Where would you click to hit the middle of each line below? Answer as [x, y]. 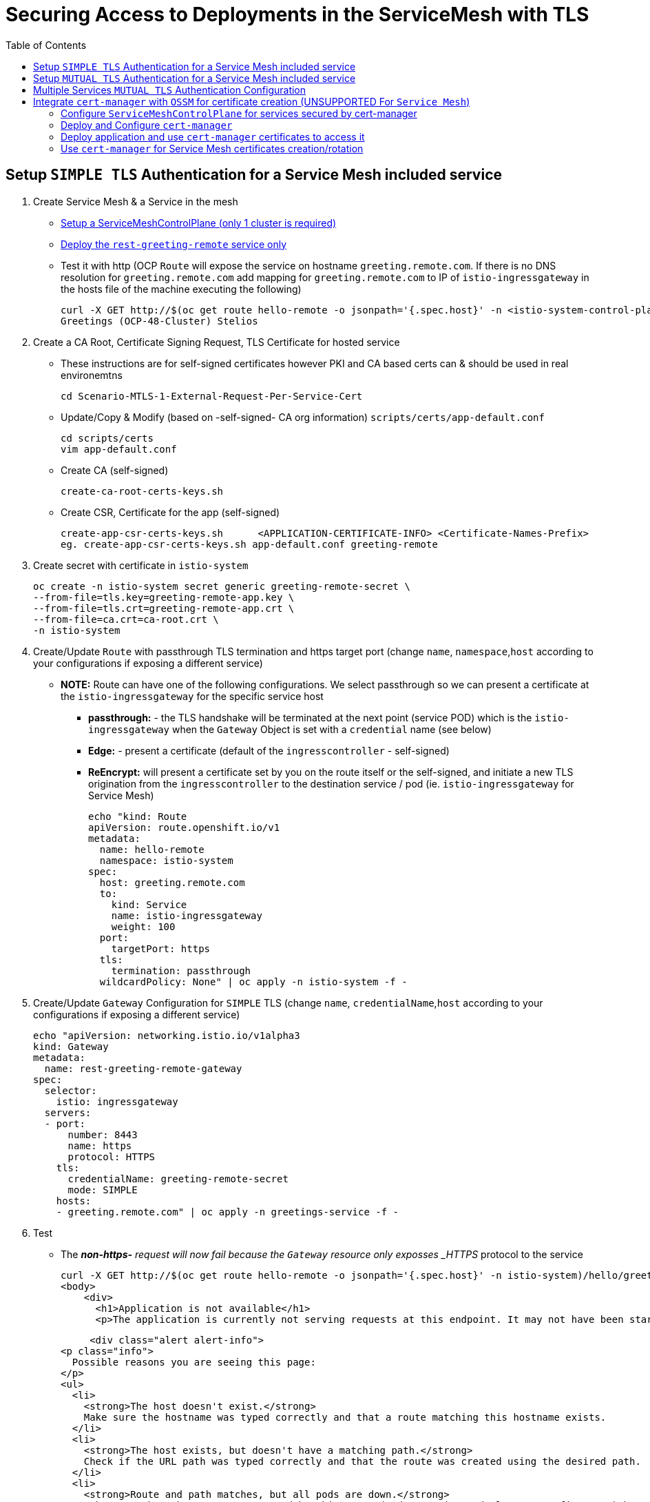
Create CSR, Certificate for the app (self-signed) [170, 512]
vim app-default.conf [119, 449]
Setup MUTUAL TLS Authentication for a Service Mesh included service [195, 78]
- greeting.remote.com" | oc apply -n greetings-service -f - [228, 1212]
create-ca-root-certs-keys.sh [142, 491]
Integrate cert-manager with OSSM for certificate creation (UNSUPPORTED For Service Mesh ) [252, 101]
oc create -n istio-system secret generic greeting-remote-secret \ [222, 586]
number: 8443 [103, 1134]
